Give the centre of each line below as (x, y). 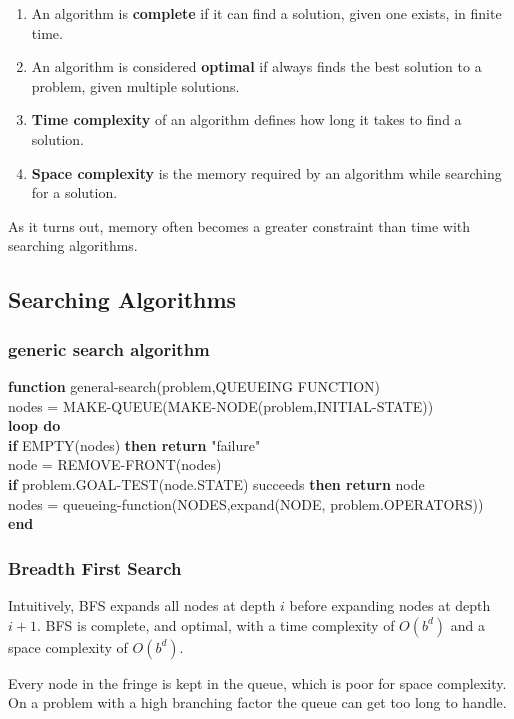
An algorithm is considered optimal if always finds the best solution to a (256, 66)
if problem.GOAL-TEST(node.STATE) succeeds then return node (216, 483)
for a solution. (74, 192)
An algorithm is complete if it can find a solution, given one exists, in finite (266, 13)
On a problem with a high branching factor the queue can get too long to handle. (257, 702)
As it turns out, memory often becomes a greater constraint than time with (239, 225)
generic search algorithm (109, 348)
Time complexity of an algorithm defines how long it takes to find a (246, 119)
